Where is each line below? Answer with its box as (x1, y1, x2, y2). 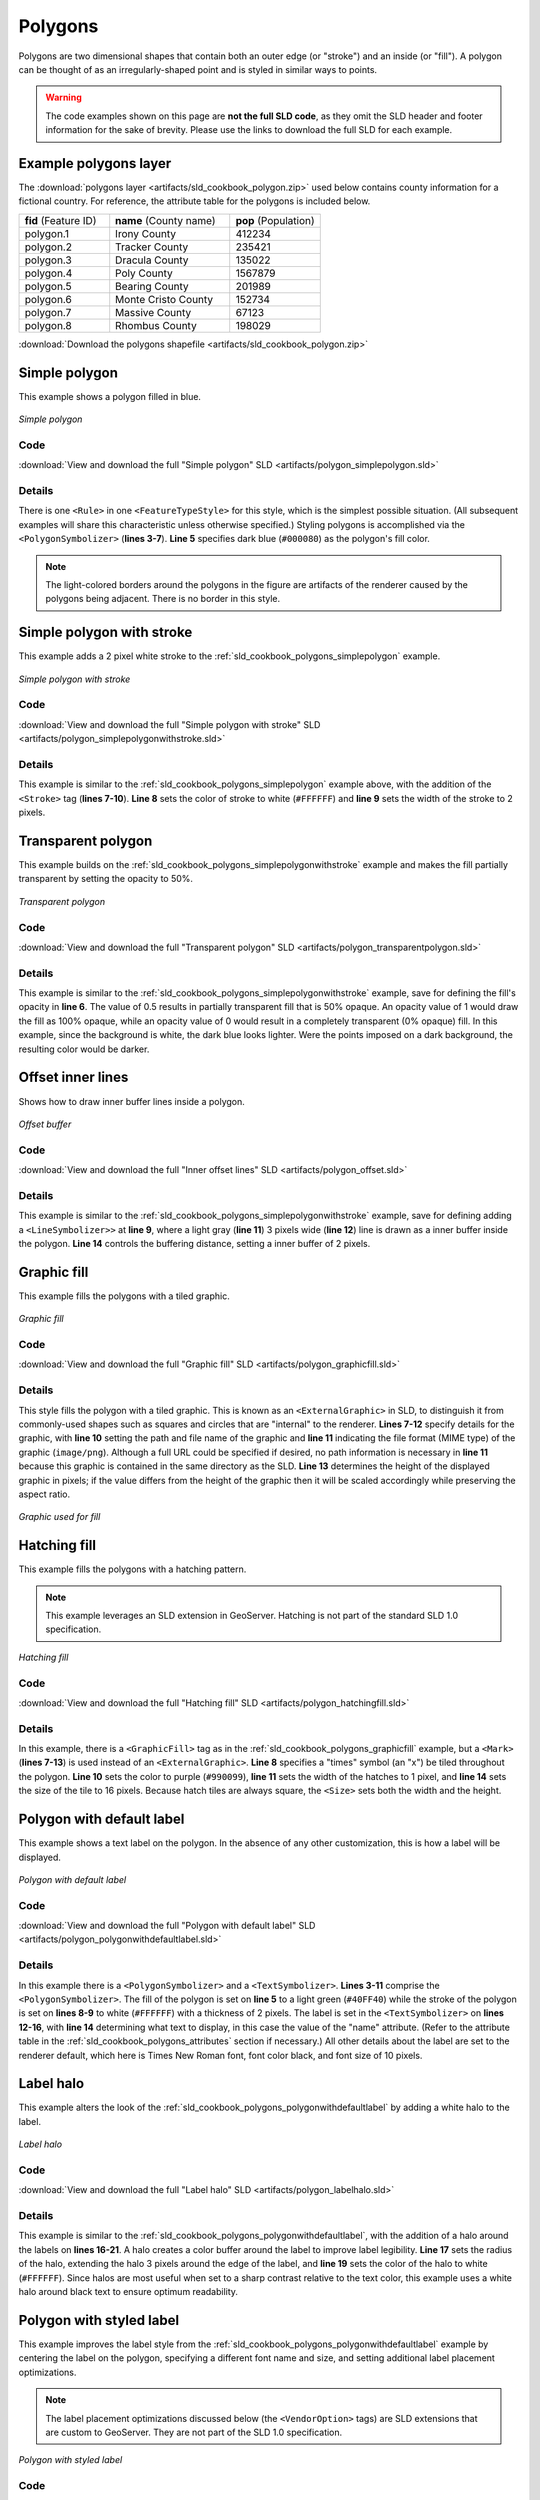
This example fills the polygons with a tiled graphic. (18, 1290, 230, 1302)
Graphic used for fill (18, 1511, 101, 1523)
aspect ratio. (18, 1488, 71, 1500)
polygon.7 (24, 305, 72, 319)
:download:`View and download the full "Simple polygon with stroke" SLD (18, 718, 321, 730)
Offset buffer (18, 1118, 72, 1130)
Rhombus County (115, 318, 197, 332)
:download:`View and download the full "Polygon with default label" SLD (18, 1920, 316, 1932)
